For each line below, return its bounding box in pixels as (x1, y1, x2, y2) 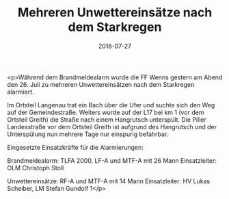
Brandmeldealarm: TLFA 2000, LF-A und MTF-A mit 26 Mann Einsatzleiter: (7, 156, 217, 165)
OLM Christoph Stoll (7, 163, 64, 172)
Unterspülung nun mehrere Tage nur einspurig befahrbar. (7, 130, 169, 138)
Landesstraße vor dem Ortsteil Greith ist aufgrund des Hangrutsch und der (7, 122, 217, 131)
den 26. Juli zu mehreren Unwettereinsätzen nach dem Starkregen (7, 80, 195, 88)
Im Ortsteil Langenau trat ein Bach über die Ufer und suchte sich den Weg (7, 101, 215, 109)
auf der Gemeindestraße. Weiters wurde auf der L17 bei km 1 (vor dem (7, 108, 204, 116)
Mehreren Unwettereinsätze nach (17, 5, 213, 21)
